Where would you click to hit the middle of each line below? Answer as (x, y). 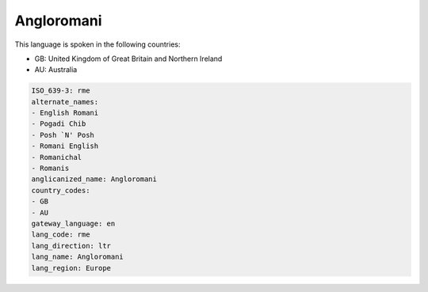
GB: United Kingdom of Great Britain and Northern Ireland (128, 59)
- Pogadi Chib (59, 124)
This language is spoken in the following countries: (97, 44)
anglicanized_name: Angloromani (94, 179)
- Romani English (65, 146)
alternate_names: (65, 102)
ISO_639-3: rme (61, 91)
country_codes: (61, 190)
